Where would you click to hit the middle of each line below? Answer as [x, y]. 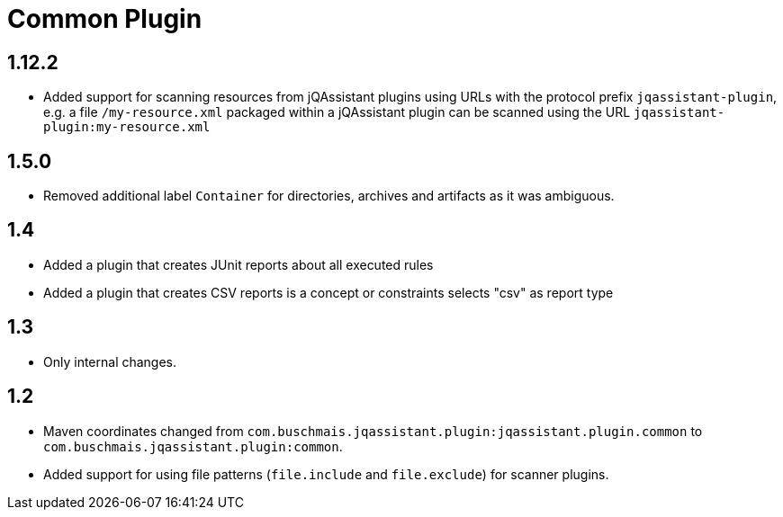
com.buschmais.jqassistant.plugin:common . [193, 446]
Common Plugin [105, 19]
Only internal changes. [110, 361]
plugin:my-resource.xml [127, 127]
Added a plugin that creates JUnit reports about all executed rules [238, 264]
